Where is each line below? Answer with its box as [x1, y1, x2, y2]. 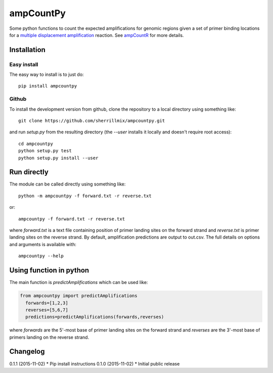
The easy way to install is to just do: [9, 71, 84, 78]
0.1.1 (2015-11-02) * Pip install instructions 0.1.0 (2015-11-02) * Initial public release [9, 360, 180, 366]
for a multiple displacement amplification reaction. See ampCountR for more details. [9, 32, 184, 38]
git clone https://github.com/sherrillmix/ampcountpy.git [18, 118, 165, 124]
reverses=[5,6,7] [25, 307, 68, 313]
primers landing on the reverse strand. [9, 334, 89, 340]
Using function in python [9, 266, 89, 275]
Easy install [9, 61, 38, 68]
